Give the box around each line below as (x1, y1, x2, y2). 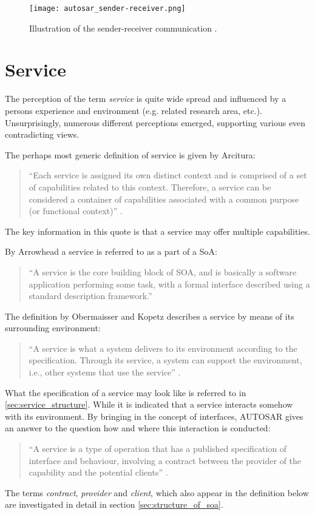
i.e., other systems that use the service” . (29, 366, 181, 379)
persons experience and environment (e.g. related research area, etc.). (5, 104, 262, 116)
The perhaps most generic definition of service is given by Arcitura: (5, 148, 256, 161)
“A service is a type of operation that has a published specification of (29, 442, 287, 455)
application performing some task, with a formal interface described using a (29, 277, 310, 290)
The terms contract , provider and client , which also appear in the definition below (5, 486, 309, 499)
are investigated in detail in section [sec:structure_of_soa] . (5, 498, 223, 511)
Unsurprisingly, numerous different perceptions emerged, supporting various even (5, 116, 306, 129)
